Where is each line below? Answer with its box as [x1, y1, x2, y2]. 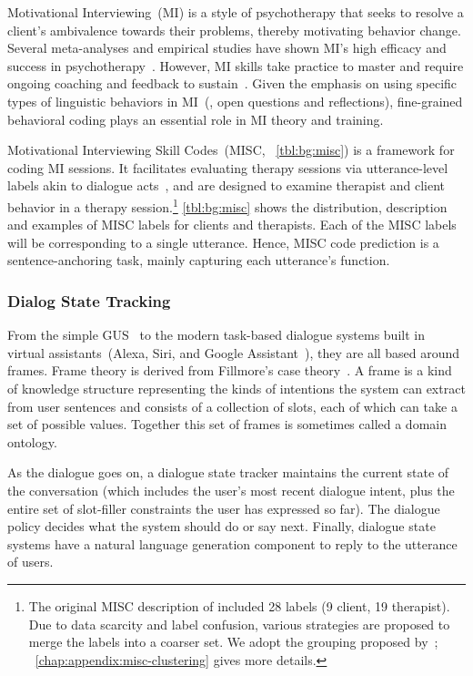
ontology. [7, 432, 57, 451]
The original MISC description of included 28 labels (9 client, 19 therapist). [28, 596, 450, 615]
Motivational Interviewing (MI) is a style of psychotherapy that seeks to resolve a [7, 3, 464, 21]
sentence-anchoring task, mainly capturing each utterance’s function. [7, 251, 390, 270]
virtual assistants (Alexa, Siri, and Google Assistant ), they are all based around [7, 343, 460, 362]
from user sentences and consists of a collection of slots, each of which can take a [7, 396, 458, 415]
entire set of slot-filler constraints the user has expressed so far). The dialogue [7, 498, 440, 517]
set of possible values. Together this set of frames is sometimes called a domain [7, 415, 447, 434]
